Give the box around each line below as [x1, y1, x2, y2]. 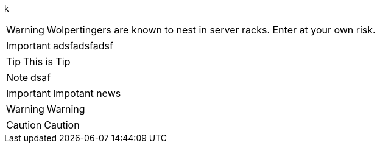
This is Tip [23, 55, 71, 68]
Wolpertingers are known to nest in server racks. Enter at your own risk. [46, 24, 376, 36]
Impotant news [52, 87, 121, 99]
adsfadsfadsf [52, 40, 113, 52]
